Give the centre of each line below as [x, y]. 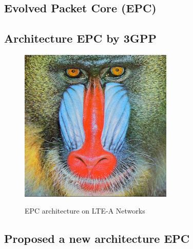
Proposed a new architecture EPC [97, 238]
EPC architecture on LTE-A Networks [85, 211]
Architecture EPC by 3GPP [80, 38]
